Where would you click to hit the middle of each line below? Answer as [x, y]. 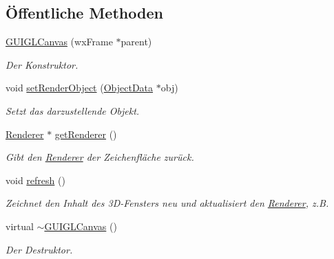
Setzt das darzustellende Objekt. [73, 110]
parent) [136, 42]
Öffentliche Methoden [84, 13]
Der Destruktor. [39, 249]
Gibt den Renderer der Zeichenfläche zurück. [100, 157]
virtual [20, 226]
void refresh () [35, 180]
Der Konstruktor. [42, 64]
